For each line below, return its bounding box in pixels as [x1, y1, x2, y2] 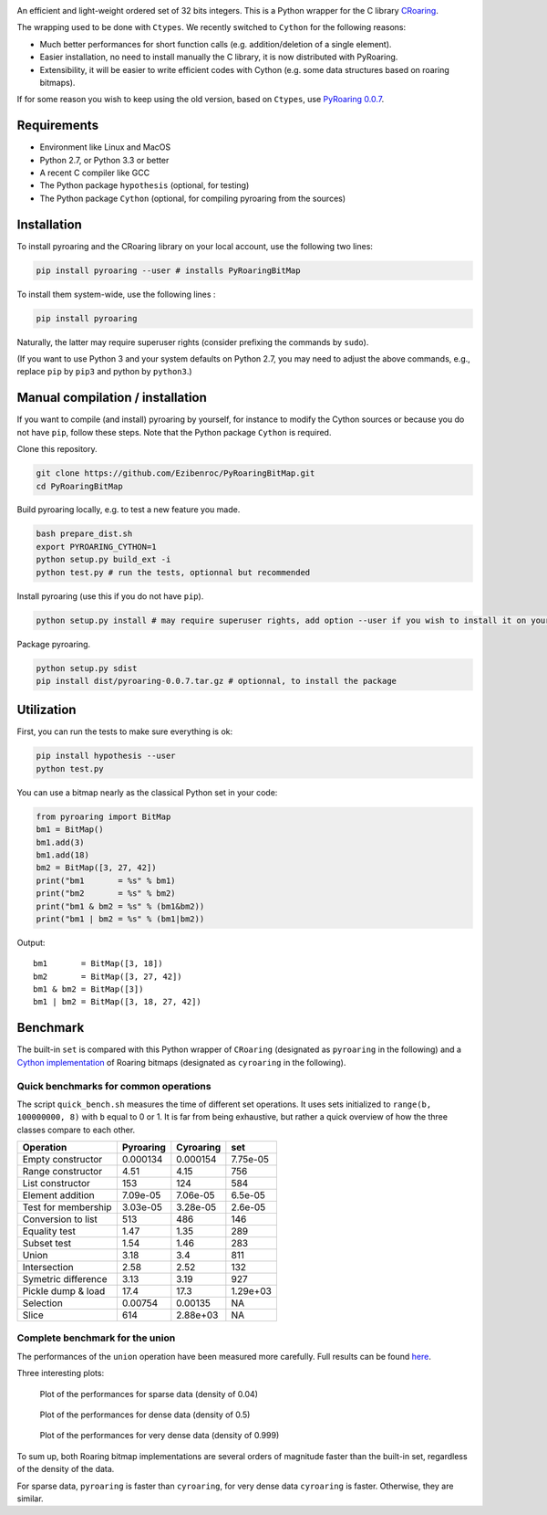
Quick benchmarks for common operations [16, 1079, 212, 1092]
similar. [16, 1493, 45, 1504]
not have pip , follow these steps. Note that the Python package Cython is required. [16, 426, 332, 437]
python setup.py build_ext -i [36, 554, 171, 565]
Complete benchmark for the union [16, 1331, 176, 1344]
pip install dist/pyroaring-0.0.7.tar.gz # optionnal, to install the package [36, 676, 397, 686]
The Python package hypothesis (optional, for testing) [39, 180, 250, 191]
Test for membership [22, 1201, 112, 1214]
